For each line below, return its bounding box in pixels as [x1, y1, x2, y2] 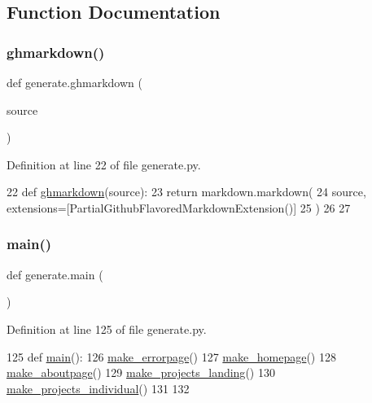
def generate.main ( [7, 265, 103, 283]
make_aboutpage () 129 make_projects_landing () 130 [7, 364, 275, 381]
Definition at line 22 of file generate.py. [7, 156, 201, 173]
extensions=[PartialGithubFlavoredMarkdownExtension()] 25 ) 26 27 [7, 199, 351, 216]
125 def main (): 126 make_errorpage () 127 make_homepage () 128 [7, 348, 336, 365]
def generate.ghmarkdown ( [7, 74, 142, 90]
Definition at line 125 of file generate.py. [7, 320, 207, 337]
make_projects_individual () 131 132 [7, 379, 190, 396]
